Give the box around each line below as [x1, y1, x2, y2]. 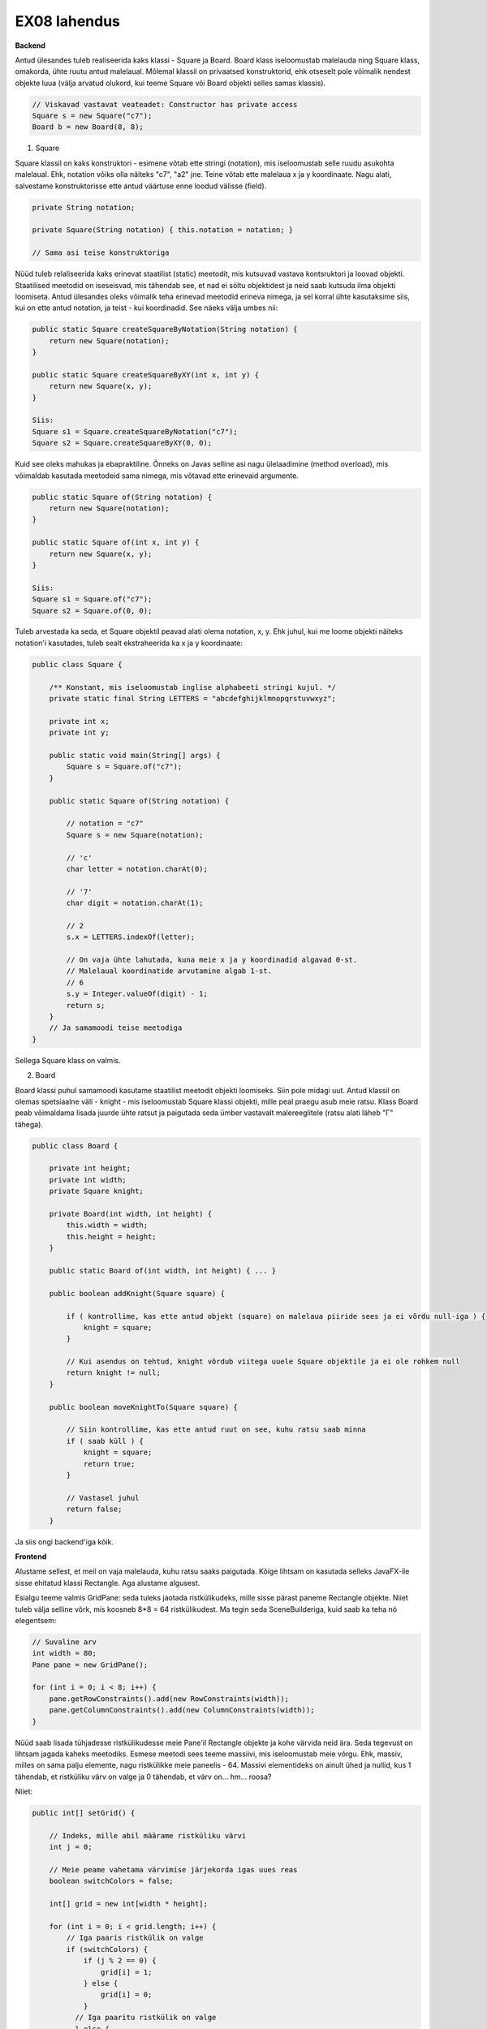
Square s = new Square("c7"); [32, 111, 153, 121]
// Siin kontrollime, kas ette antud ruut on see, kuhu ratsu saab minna [66, 1425, 367, 1434]
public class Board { [32, 1141, 119, 1150]
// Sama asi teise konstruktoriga [32, 248, 170, 257]
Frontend [15, 1551, 47, 1562]
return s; [66, 1001, 106, 1010]
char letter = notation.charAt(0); [66, 864, 209, 873]
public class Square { [32, 660, 123, 669]
